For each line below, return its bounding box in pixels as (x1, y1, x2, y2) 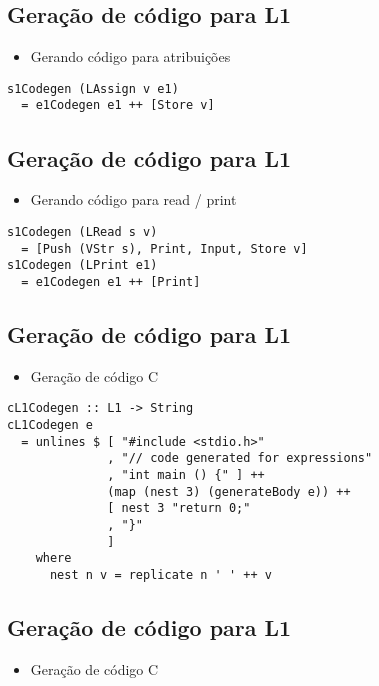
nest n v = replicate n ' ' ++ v (49, 567, 272, 582)
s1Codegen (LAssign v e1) (7, 81, 179, 96)
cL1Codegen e (7, 417, 93, 432)
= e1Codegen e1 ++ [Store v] (21, 98, 215, 113)
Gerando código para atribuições (30, 46, 231, 67)
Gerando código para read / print (30, 189, 237, 210)
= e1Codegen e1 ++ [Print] (21, 274, 201, 289)
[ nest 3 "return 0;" (107, 501, 251, 516)
